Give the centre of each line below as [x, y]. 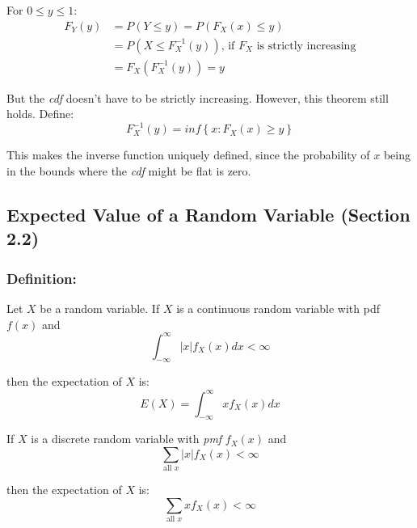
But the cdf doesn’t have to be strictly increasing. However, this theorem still [198, 97]
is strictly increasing [306, 46]
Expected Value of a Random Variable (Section [208, 214]
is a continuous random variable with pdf [278, 308]
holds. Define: [40, 114]
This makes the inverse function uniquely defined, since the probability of [188, 155]
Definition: [42, 278]
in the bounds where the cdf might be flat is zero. [129, 170]
